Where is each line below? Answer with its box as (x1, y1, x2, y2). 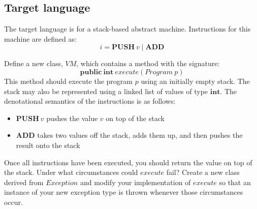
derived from (4, 176, 44, 187)
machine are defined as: (4, 33, 77, 44)
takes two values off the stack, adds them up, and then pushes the (37, 130, 243, 140)
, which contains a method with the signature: (76, 58, 220, 69)
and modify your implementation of (80, 176, 191, 187)
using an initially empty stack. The (141, 75, 250, 86)
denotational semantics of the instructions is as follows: (4, 96, 176, 106)
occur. (4, 196, 23, 207)
